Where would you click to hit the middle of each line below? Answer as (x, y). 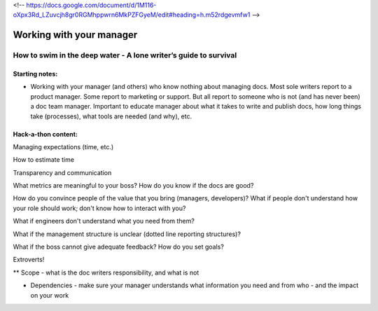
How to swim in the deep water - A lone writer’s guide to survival (125, 55)
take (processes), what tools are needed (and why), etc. (111, 116)
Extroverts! (29, 260)
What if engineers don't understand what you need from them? (104, 221)
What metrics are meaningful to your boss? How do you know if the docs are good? (133, 186)
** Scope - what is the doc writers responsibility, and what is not (106, 272)
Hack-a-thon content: (45, 134)
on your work (50, 295)
